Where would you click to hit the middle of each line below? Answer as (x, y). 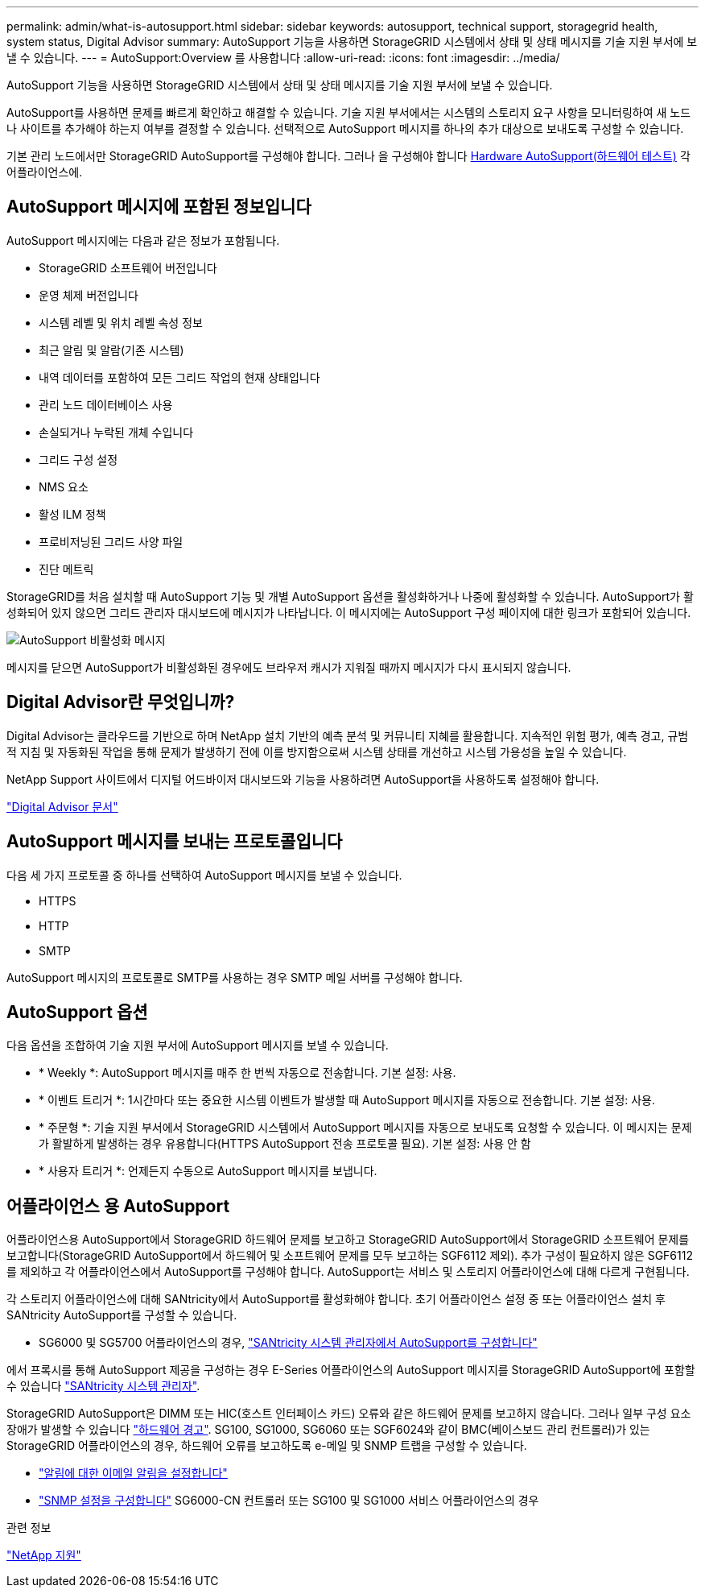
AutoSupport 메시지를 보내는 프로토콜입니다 (175, 842)
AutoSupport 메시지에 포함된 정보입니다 (159, 207)
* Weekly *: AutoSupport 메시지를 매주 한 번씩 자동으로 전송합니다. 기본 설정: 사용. (247, 1073)
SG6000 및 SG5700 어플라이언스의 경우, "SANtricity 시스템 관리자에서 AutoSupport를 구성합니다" (288, 1343)
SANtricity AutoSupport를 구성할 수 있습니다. (122, 1315)
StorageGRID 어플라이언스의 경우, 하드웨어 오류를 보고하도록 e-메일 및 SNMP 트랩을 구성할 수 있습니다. (267, 1446)
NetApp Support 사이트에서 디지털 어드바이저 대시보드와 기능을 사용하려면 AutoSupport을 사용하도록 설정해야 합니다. (303, 779)
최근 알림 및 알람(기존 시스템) (111, 350)
